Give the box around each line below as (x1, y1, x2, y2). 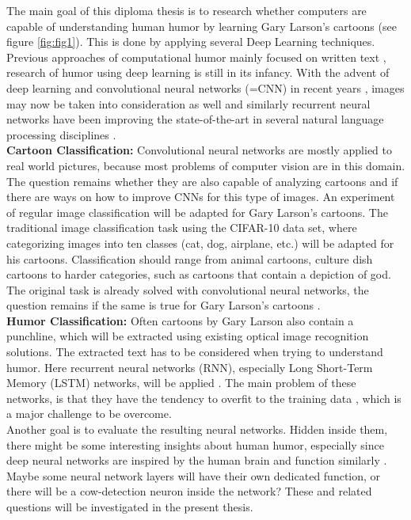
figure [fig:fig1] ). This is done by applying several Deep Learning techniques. (6, 33, 375, 50)
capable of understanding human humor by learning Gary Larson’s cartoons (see (6, 17, 397, 34)
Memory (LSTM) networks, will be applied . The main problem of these (6, 374, 356, 391)
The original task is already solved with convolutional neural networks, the (6, 281, 369, 298)
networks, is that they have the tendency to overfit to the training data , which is (6, 389, 401, 406)
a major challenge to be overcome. (6, 405, 172, 422)
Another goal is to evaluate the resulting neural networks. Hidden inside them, (6, 421, 388, 438)
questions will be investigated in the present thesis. (6, 499, 253, 514)
